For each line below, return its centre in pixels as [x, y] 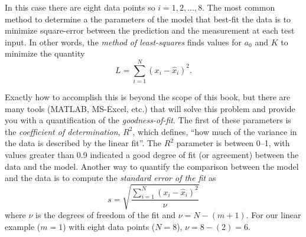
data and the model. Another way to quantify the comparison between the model [152, 166]
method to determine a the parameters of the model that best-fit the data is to [148, 19]
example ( [23, 226]
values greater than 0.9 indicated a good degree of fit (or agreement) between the [152, 155]
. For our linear [274, 215]
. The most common [239, 7]
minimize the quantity [45, 53]
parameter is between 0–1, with [233, 143]
